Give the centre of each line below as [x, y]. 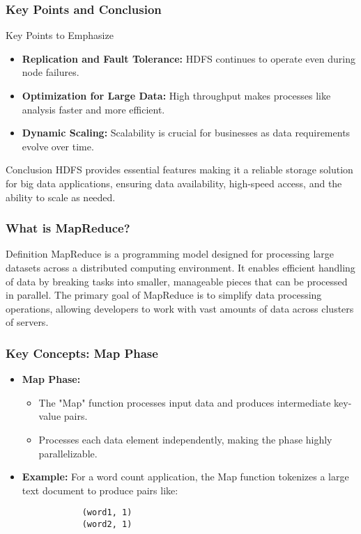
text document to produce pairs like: [100, 490]
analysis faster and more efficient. [93, 109]
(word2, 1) [107, 524]
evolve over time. [58, 146]
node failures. [51, 72]
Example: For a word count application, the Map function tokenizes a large [185, 477]
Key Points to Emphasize [60, 35]
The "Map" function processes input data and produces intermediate [185, 402]
